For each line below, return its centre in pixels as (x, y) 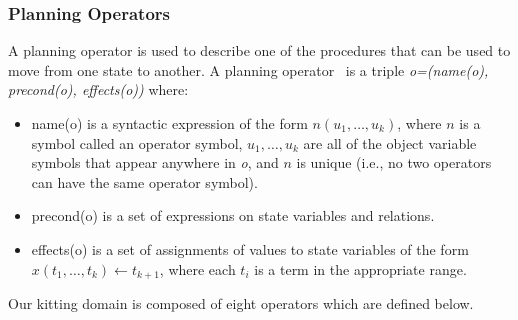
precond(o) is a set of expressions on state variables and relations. (233, 215)
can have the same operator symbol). (144, 181)
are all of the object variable (390, 142)
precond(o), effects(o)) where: (98, 89)
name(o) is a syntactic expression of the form (169, 123)
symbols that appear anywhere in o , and (155, 162)
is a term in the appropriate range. (360, 268)
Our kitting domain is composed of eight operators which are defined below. (241, 303)
